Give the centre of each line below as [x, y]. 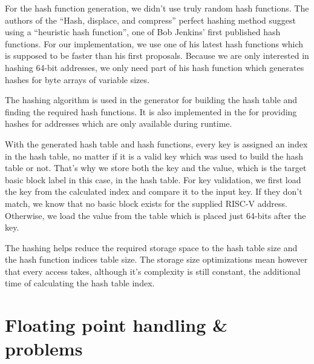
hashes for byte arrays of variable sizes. [77, 79]
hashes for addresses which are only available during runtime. [119, 123]
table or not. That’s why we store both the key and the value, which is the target [156, 168]
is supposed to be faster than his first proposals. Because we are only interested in [157, 56]
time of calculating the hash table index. [80, 283]
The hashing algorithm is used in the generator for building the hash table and [151, 100]
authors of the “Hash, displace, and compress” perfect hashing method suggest [150, 20]
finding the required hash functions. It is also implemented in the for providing [151, 111]
